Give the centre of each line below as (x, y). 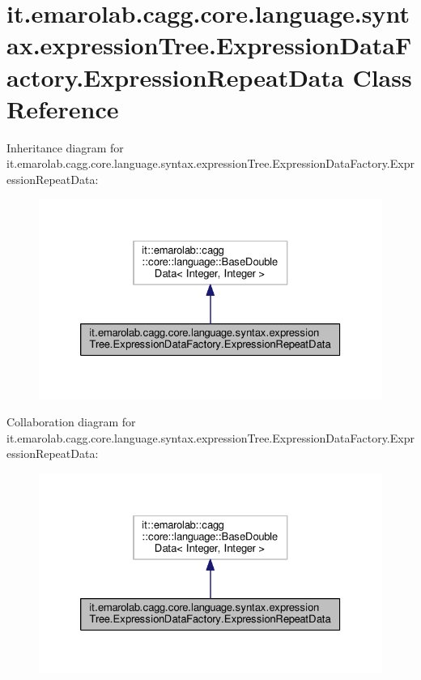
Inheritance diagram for (65, 147)
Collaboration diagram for (71, 421)
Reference (63, 108)
